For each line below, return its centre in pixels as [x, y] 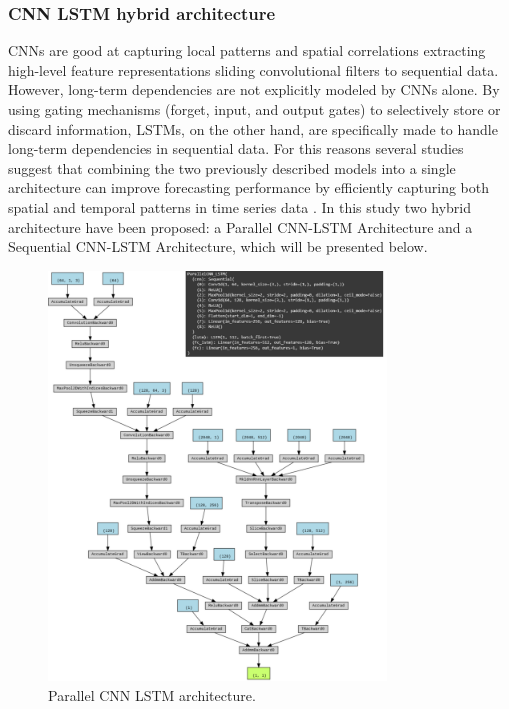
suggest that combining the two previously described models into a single [232, 167]
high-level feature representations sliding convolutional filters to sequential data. [253, 69]
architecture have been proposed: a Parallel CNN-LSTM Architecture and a [240, 226]
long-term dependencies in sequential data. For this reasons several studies [236, 148]
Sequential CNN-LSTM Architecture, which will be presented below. [218, 246]
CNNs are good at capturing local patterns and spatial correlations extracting [247, 50]
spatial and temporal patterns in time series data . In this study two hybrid [240, 206]
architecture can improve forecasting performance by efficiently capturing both [249, 187]
